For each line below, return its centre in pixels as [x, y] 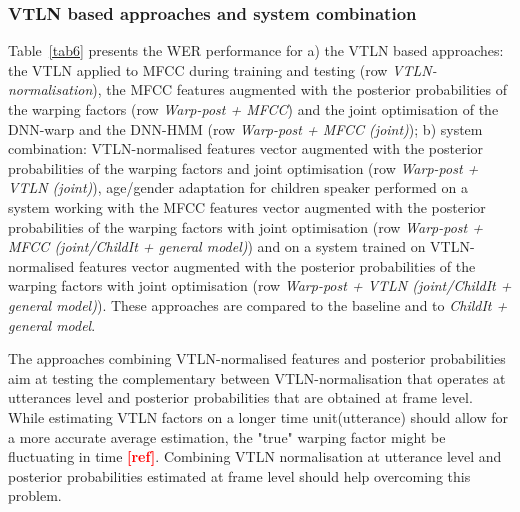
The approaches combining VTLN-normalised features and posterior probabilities [257, 358]
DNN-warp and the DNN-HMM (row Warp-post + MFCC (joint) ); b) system [245, 128]
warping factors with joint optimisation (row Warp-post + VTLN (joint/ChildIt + [260, 285]
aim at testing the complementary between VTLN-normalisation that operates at [257, 377]
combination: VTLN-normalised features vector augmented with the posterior [246, 148]
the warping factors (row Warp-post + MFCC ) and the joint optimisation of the [253, 109]
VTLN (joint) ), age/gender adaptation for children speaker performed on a [238, 187]
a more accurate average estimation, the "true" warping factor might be [227, 436]
